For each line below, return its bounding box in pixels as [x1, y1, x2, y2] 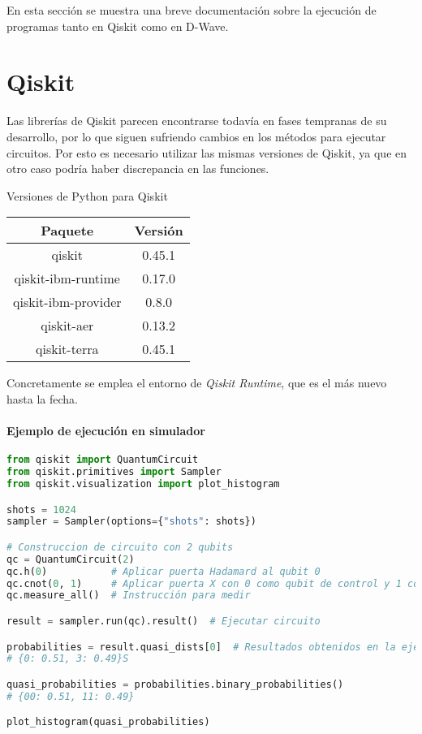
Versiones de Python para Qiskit [6, 187, 168, 204]
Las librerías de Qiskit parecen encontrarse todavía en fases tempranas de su [6, 112, 387, 129]
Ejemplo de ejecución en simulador [6, 422, 205, 439]
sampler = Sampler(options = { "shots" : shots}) [6, 516, 256, 528]
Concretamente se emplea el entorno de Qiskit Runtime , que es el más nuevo [6, 374, 387, 391]
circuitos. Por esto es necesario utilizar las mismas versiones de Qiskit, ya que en [6, 144, 407, 161]
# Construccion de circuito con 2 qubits [6, 541, 234, 553]
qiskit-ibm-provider [13, 292, 122, 312]
